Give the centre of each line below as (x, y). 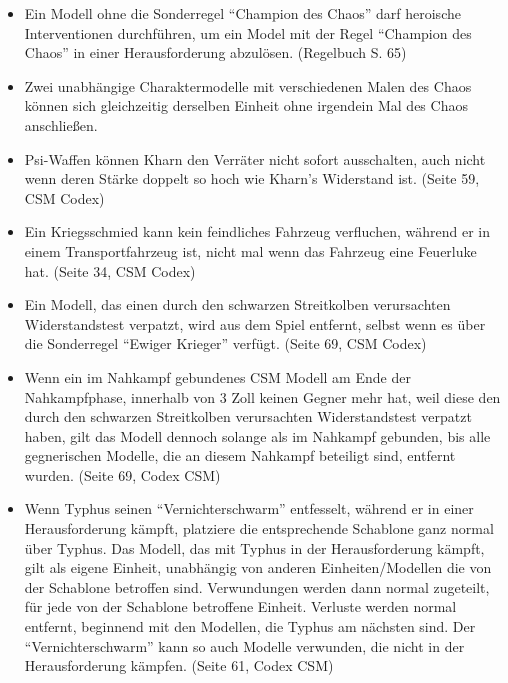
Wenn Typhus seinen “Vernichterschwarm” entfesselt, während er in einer (249, 508)
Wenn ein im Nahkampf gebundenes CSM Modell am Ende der (217, 376)
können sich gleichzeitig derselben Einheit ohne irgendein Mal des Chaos (246, 105)
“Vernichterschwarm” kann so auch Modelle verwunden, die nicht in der (244, 645)
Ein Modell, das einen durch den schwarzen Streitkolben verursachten (237, 304)
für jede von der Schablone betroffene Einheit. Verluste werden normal (240, 606)
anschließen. (61, 124)
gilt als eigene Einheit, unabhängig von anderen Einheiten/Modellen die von (258, 567)
